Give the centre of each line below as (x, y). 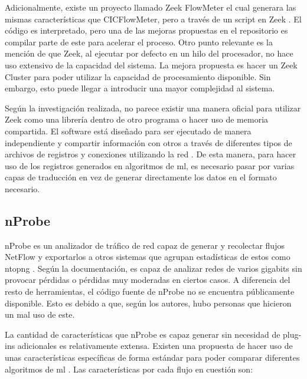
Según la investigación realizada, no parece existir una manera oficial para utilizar (153, 108)
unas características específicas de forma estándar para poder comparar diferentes (152, 357)
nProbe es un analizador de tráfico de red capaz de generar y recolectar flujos (145, 245)
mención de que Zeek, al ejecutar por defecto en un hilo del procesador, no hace (149, 53)
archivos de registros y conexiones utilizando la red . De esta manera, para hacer (151, 154)
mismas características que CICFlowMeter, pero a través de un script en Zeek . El (153, 19)
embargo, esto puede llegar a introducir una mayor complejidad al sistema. (140, 88)
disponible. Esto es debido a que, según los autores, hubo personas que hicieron (148, 303)
